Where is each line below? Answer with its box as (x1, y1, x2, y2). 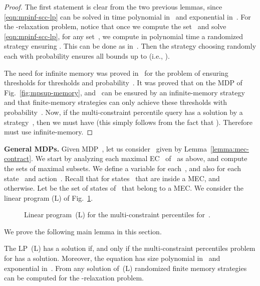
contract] (4, 153, 32, 164)
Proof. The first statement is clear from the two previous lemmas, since (4, 2, 222, 12)
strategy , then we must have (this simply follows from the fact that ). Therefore (4, 116, 252, 127)
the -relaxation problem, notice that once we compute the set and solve (4, 21, 226, 32)
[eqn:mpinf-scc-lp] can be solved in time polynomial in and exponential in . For (4, 11, 251, 22)
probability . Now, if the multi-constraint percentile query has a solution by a (4, 106, 243, 117)
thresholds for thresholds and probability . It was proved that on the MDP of (4, 77, 242, 88)
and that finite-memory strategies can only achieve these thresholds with (4, 97, 227, 107)
